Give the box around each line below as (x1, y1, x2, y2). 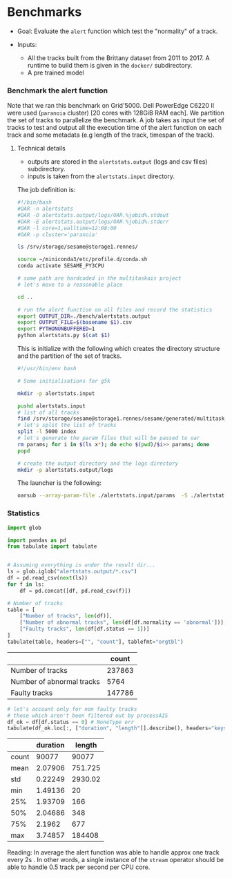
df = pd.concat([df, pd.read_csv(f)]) (19, 587, 131, 594)
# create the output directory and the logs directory (17, 460, 179, 467)
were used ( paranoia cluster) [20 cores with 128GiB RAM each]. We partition (7, 108, 224, 117)
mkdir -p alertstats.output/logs (17, 466, 114, 473)
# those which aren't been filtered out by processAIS (7, 712, 168, 719)
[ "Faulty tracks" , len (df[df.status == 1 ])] (19, 626, 150, 633)
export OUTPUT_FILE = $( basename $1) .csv (17, 319, 133, 326)
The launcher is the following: (17, 479, 102, 487)
